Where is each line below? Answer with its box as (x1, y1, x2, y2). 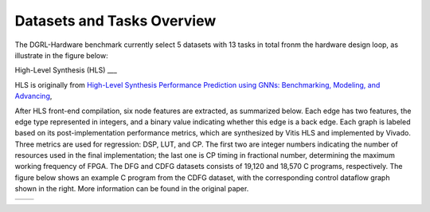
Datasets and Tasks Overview (14, 12, 217, 29)
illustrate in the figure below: (14, 50, 108, 60)
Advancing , (14, 92, 53, 101)
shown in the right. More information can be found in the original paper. (14, 184, 249, 194)
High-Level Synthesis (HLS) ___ (14, 65, 117, 75)
